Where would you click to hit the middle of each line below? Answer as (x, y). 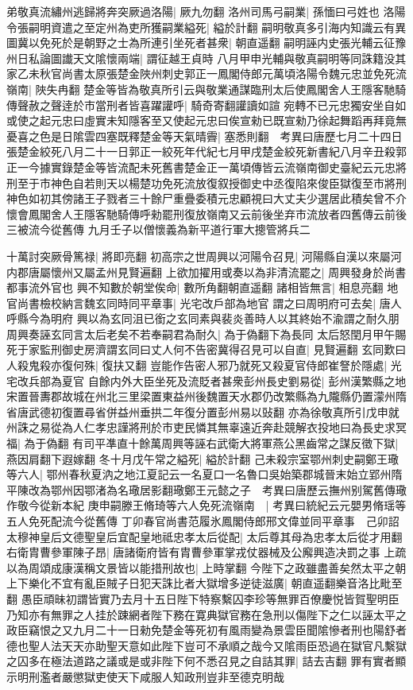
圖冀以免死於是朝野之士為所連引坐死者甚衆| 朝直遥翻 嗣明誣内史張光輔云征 (201, 43)
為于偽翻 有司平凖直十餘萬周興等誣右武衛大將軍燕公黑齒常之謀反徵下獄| (211, 443)
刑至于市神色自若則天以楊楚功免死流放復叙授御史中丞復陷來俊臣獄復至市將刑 (206, 182)
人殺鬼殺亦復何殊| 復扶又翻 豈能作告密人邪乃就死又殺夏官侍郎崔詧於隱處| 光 (204, 365)
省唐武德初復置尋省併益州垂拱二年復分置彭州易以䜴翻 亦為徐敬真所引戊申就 (203, 411)
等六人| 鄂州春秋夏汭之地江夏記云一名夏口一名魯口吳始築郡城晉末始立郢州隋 (205, 474)
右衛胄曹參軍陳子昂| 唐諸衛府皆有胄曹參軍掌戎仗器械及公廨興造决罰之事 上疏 (206, 552)
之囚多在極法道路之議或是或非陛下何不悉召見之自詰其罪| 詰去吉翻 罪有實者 (201, 661)
